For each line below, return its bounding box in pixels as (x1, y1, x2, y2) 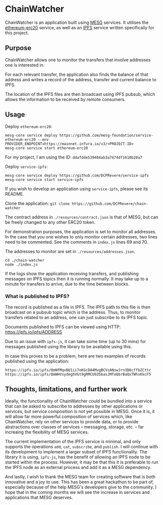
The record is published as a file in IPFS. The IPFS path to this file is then (5, 304, 151, 310)
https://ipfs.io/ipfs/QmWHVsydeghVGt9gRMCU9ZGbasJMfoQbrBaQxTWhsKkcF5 (5, 372, 151, 377)
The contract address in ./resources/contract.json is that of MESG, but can (5, 214, 159, 220)
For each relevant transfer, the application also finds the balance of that (5, 72, 148, 77)
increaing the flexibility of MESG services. (5, 429, 89, 435)
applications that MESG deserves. (5, 494, 73, 500)
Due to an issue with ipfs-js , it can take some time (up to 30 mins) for (5, 338, 146, 344)
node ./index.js (5, 262, 38, 267)
